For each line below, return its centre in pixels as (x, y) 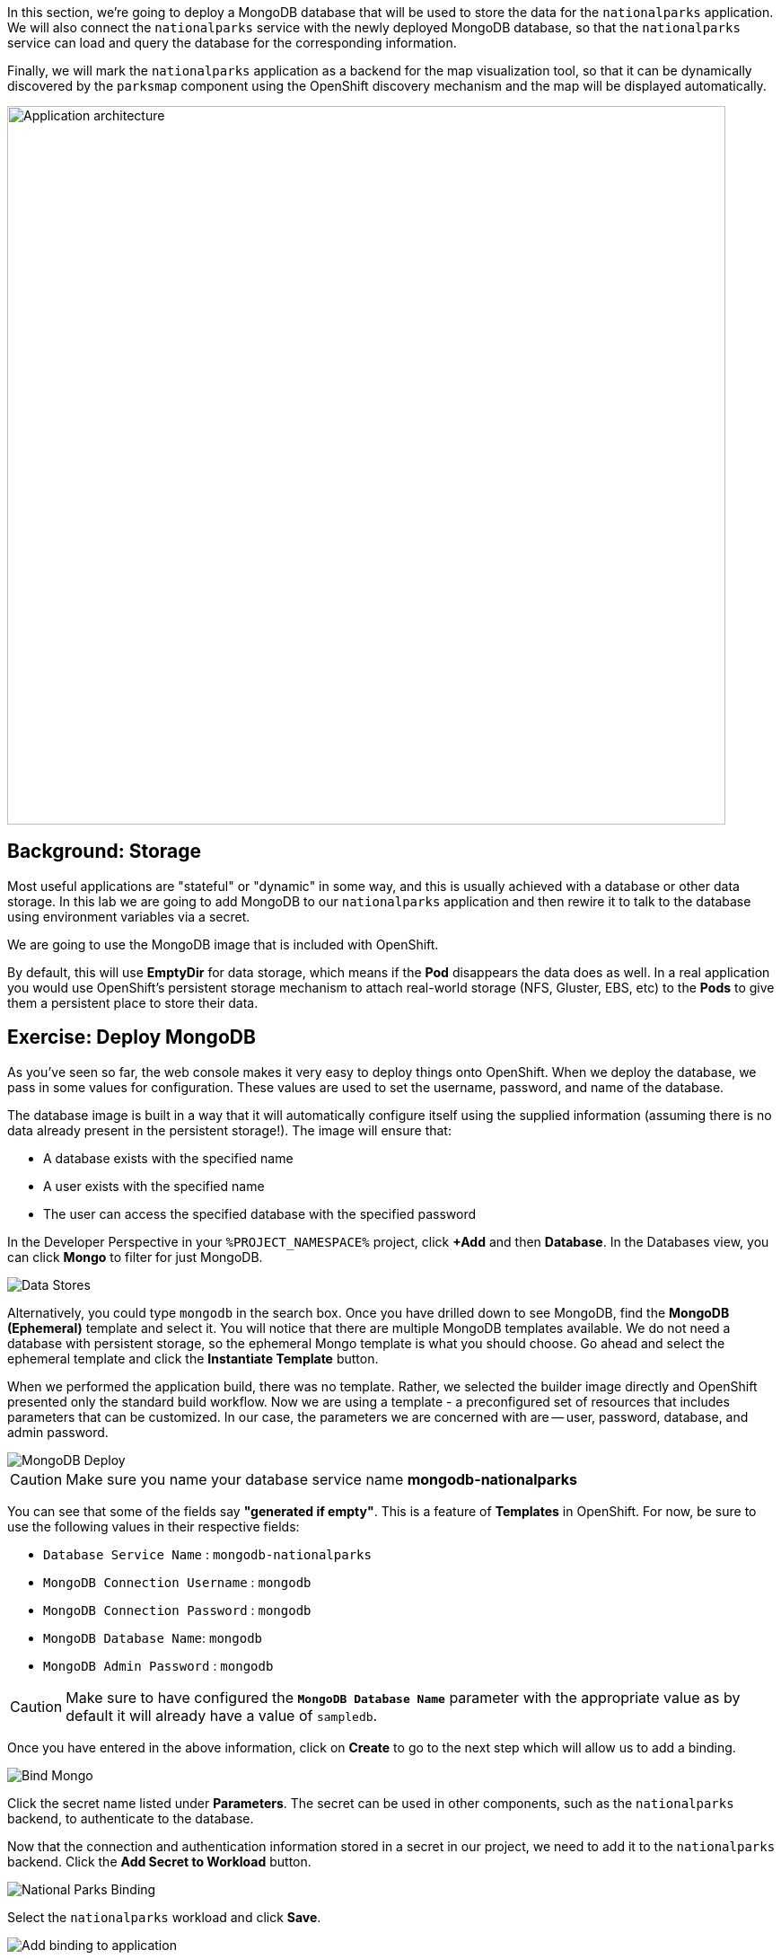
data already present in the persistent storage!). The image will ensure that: (229, 1130)
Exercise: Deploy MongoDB (132, 1037)
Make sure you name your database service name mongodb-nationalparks (322, 1479)
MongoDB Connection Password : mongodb (177, 1610)
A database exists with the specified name (168, 1158)
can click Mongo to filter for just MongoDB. (135, 1257)
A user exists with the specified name (154, 1186)
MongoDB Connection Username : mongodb (177, 1582)
